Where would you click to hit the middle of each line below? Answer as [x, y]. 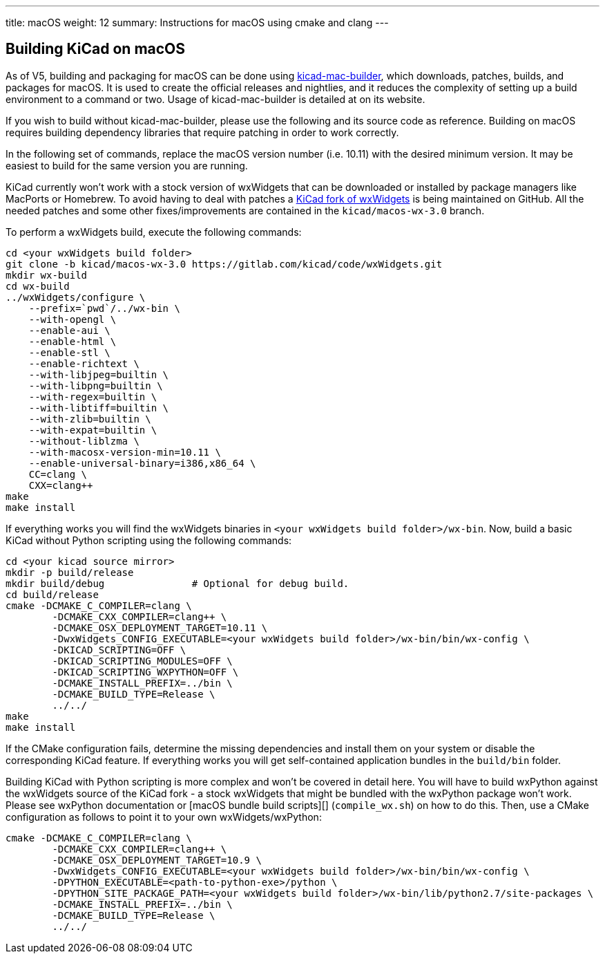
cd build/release [52, 594]
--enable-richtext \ [84, 363]
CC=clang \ [58, 474]
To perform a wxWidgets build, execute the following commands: [154, 232]
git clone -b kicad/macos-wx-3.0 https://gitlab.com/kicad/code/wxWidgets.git [224, 264]
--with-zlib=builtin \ [90, 419]
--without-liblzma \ [84, 441]
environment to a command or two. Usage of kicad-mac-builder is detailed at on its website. [215, 99]
